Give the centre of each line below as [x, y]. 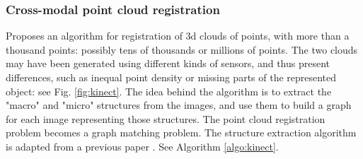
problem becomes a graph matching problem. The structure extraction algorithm [181, 132]
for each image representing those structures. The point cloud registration [166, 118]
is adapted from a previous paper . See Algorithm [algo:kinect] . [142, 146]
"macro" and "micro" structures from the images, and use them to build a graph [179, 105]
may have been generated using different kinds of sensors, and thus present [168, 63]
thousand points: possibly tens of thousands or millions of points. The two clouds [182, 49]
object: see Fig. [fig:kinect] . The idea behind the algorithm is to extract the [169, 91]
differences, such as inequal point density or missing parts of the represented [171, 77]
